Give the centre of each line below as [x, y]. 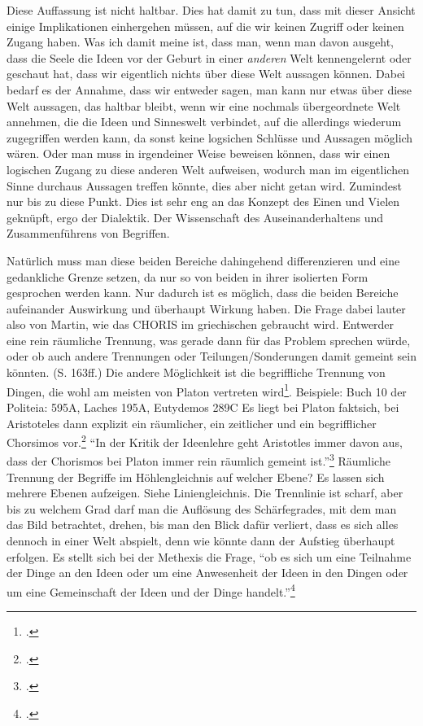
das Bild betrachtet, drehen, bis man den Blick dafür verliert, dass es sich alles [203, 525]
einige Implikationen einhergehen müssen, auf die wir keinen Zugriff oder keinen [205, 26]
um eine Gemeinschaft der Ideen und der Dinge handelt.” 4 [151, 590]
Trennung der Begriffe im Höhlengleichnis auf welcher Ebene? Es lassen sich [196, 477]
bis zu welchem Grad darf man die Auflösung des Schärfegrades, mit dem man [202, 508]
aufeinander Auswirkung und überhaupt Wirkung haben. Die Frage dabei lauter [206, 308]
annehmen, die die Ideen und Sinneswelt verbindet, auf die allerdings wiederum [204, 122]
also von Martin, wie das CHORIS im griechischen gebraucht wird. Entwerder [201, 324]
